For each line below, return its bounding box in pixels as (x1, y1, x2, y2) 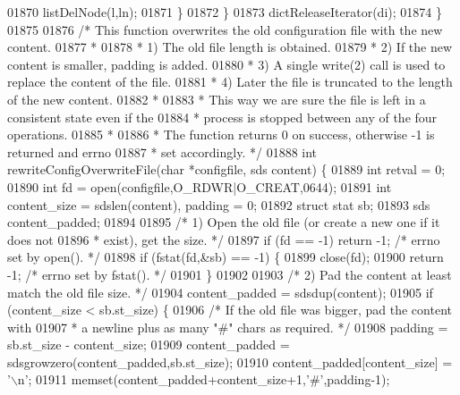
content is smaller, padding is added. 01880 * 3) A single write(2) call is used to (7, 55, 446, 73)
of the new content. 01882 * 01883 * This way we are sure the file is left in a (7, 89, 426, 108)
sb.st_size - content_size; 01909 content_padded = (7, 335, 290, 354)
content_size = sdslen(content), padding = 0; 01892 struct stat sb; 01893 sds (7, 195, 430, 214)
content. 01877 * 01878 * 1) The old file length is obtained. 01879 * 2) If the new (7, 38, 453, 56)
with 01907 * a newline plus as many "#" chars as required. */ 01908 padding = (7, 317, 448, 336)
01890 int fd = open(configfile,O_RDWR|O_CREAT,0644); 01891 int (7, 177, 392, 196)
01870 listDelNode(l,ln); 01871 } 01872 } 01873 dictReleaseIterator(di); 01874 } (7, 3, 442, 21)
